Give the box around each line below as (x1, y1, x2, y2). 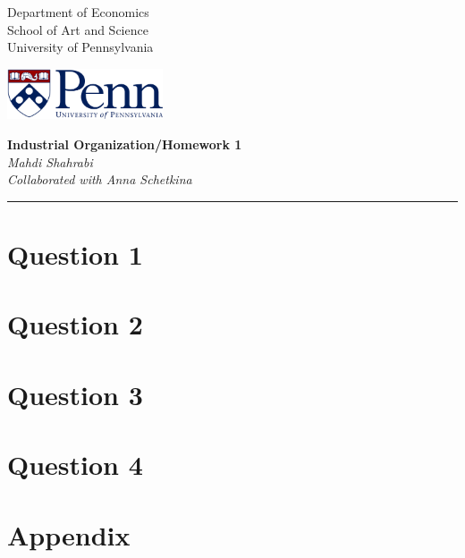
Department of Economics (7, 3, 149, 21)
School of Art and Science (7, 20, 148, 38)
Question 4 (7, 446, 143, 483)
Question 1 (7, 236, 143, 273)
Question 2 (7, 306, 143, 342)
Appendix (7, 516, 131, 553)
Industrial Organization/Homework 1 (7, 135, 242, 154)
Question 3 (7, 376, 143, 412)
